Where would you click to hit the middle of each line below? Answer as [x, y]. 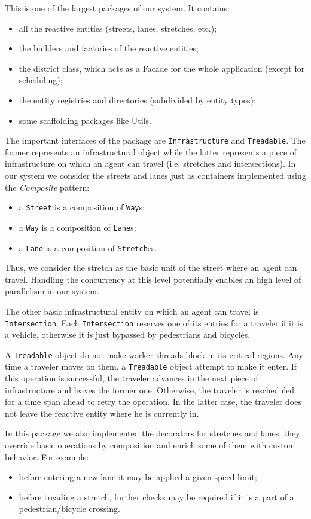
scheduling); [41, 80]
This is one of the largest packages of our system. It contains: [117, 8]
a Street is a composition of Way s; [82, 207]
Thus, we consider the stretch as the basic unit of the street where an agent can [151, 268]
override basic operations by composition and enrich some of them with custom [150, 445]
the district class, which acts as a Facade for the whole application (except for [162, 68]
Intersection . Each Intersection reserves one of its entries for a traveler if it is [154, 323]
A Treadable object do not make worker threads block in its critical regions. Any [154, 354]
